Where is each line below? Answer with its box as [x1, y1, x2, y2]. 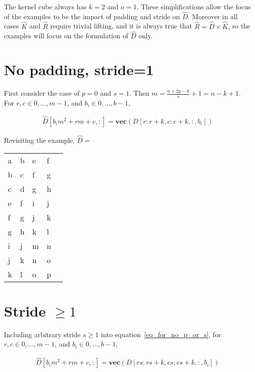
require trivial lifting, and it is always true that [50, 21, 193, 31]
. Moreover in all [188, 11, 238, 21]
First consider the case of [4, 88, 80, 98]
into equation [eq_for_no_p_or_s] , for [101, 329, 221, 339]
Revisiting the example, [4, 135, 75, 145]
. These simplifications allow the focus [137, 1, 251, 11]
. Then [129, 88, 149, 98]
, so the [228, 21, 251, 31]
